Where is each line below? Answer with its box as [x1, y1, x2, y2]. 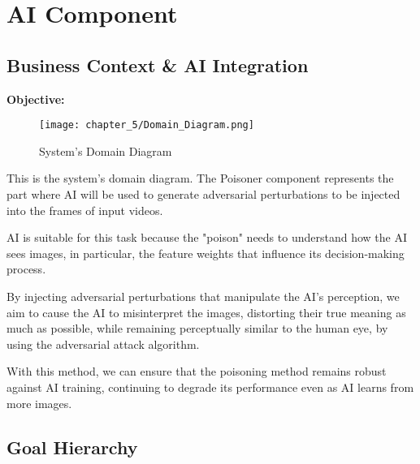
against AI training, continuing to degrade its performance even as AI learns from [6, 378, 414, 395]
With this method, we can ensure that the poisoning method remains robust [6, 363, 387, 380]
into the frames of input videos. [6, 201, 163, 218]
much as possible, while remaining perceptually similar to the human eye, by [6, 320, 388, 337]
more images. [6, 394, 72, 411]
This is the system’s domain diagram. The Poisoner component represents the [6, 170, 394, 187]
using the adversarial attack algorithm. [6, 335, 200, 352]
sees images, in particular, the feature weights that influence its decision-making [6, 244, 405, 261]
